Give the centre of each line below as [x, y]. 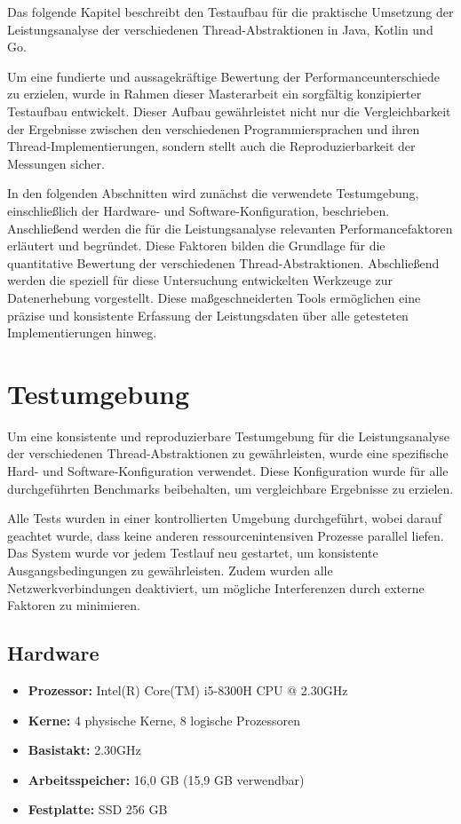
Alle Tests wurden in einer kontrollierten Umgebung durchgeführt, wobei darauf [225, 518]
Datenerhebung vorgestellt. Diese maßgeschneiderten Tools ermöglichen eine [214, 297]
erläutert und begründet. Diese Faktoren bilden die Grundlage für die [196, 246]
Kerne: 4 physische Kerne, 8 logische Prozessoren [164, 720]
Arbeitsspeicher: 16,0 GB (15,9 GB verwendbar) [166, 779]
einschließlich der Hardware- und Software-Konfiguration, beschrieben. [199, 210]
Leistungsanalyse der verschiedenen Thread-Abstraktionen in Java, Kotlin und [220, 29]
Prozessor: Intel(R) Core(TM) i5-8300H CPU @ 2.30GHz [188, 689]
